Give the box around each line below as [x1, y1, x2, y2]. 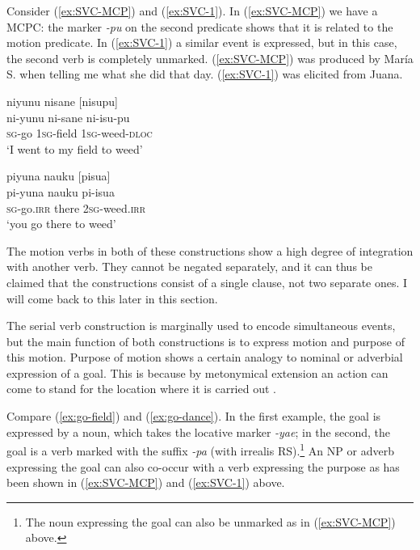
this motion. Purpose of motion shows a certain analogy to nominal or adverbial [6, 349, 403, 366]
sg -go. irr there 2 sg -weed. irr [6, 199, 146, 216]
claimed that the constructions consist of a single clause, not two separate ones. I [6, 273, 408, 290]
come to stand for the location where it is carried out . [6, 380, 276, 397]
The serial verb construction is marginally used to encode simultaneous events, [6, 317, 396, 334]
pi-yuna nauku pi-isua [6, 183, 115, 200]
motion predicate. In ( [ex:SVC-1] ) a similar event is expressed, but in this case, [6, 34, 397, 51]
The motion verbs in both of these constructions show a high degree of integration [6, 242, 414, 259]
